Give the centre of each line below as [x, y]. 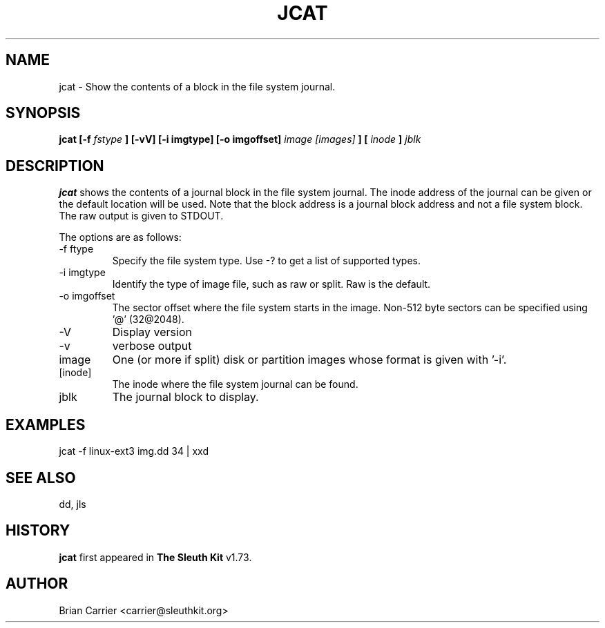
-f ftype [76, 249]
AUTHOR [37, 584]
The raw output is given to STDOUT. [141, 216]
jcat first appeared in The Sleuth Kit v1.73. [155, 557]
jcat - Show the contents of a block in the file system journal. [197, 86]
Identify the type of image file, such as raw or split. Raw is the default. [271, 284]
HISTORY [38, 531]
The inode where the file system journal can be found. [235, 384]
